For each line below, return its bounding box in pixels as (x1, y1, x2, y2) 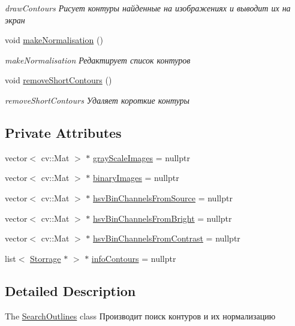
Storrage (30, 252, 61, 264)
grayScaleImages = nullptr (93, 151, 190, 164)
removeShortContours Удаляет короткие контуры (5, 93, 190, 106)
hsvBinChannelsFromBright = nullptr (93, 212, 232, 224)
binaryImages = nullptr (93, 171, 179, 184)
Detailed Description (5, 281, 136, 300)
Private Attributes (5, 123, 122, 141)
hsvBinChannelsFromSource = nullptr (93, 191, 233, 204)
